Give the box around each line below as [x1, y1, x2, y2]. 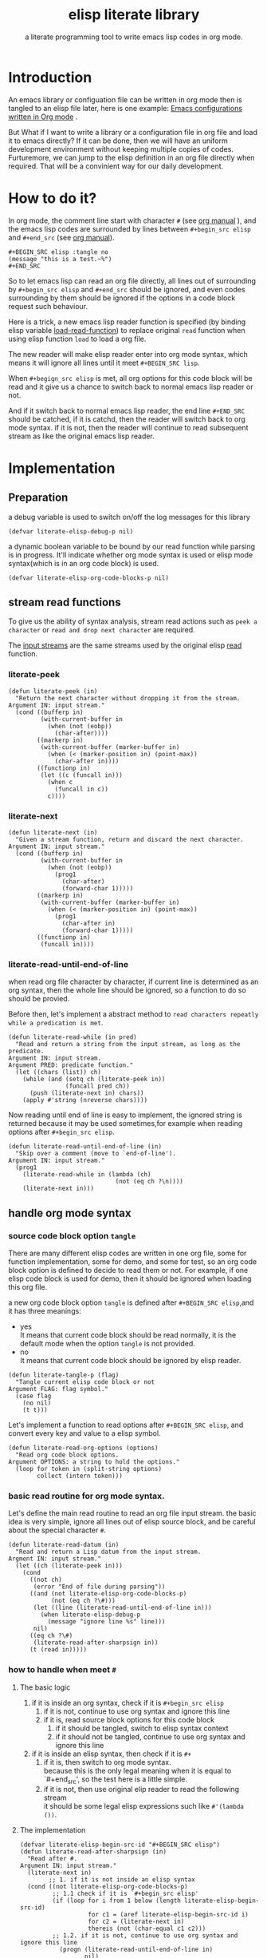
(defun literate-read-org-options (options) [8, 1444, 159, 1453]
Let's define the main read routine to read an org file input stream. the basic [8, 1508, 257, 1518]
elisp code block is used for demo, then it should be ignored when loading [8, 1274, 252, 1283]
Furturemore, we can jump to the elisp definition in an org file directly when [8, 153, 255, 162]
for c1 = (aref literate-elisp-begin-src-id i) [87, 1911, 249, 1919]
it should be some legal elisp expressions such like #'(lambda [43, 1801, 245, 1811]
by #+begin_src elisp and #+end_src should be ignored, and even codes [8, 284, 245, 294]
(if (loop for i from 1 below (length [52, 1897, 181, 1905]
